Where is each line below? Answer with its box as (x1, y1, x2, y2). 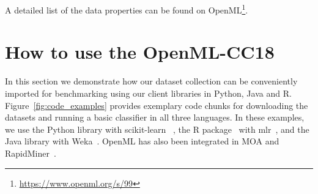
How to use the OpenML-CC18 (5, 39, 275, 64)
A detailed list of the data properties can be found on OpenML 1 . (5, 2, 248, 16)
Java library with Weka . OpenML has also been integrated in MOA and (5, 135, 279, 147)
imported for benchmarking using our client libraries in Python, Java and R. (5, 86, 292, 99)
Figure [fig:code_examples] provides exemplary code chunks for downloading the (5, 99, 308, 111)
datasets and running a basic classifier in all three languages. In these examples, (5, 111, 305, 124)
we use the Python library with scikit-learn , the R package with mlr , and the (5, 122, 309, 135)
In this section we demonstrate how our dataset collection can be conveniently (5, 75, 298, 88)
